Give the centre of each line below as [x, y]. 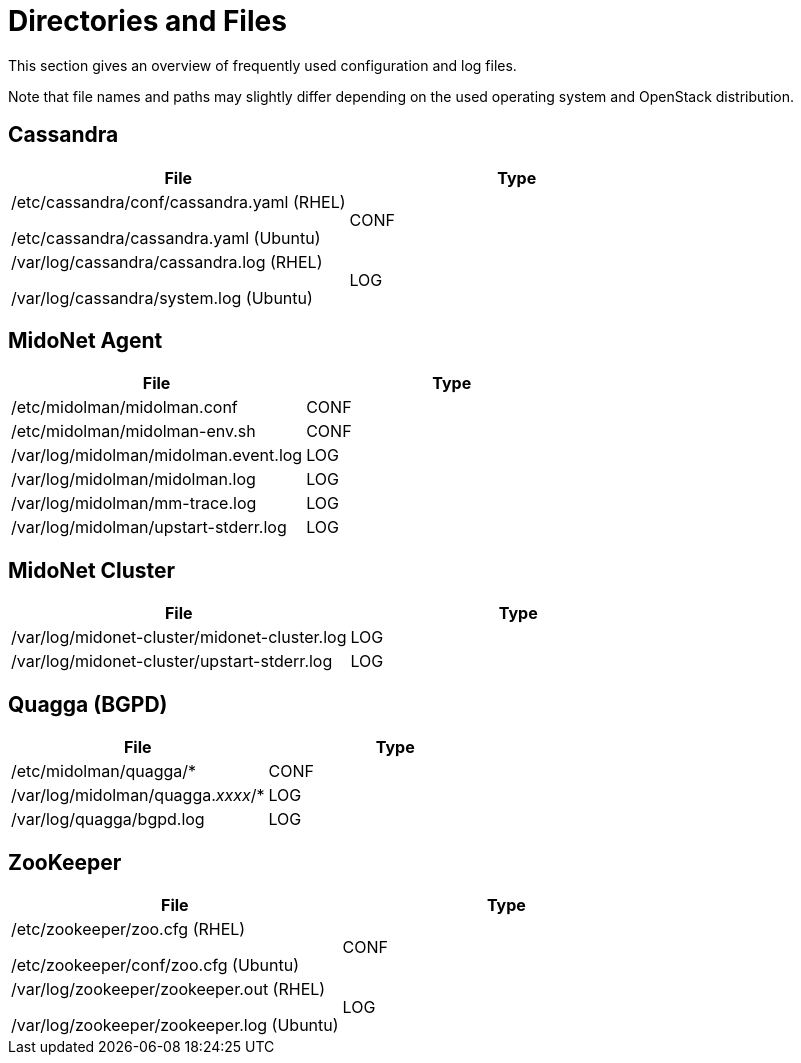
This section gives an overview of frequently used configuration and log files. [262, 65]
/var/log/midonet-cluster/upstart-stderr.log [172, 661]
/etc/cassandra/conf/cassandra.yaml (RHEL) [178, 201]
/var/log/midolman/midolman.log [133, 479]
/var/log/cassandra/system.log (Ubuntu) [162, 297]
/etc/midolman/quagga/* [104, 771]
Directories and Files [147, 21]
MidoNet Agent [85, 341]
